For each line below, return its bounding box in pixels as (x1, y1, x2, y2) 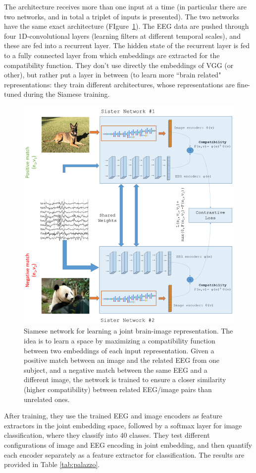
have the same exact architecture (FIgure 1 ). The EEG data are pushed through (4, 21, 249, 31)
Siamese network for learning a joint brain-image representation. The (24, 326, 233, 336)
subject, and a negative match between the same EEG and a (24, 364, 207, 375)
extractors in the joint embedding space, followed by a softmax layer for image (4, 420, 242, 430)
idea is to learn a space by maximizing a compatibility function (24, 336, 215, 346)
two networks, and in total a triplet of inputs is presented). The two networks (4, 11, 239, 21)
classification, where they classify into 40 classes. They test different (4, 430, 210, 440)
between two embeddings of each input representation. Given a (24, 345, 214, 355)
